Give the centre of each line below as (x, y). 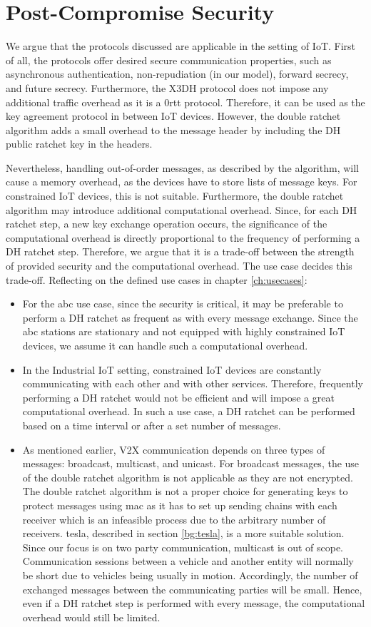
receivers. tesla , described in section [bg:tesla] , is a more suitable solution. (183, 533)
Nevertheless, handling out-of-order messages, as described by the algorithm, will (182, 167)
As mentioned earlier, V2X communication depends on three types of (174, 449)
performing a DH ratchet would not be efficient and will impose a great (178, 397)
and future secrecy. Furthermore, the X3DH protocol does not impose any (167, 87)
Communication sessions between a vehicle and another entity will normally (188, 561)
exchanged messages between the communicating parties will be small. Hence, (192, 589)
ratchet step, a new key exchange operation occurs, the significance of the (167, 224)
